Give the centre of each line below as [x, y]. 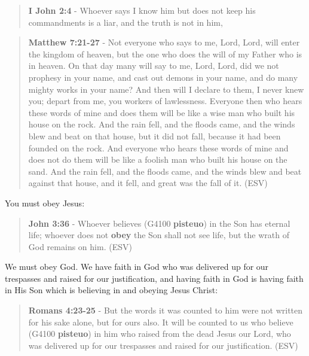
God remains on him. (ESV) [80, 246]
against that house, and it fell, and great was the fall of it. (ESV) [148, 183]
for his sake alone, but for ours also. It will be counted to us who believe [161, 322]
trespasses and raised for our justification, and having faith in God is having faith [154, 278]
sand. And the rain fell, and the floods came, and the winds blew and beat [165, 171]
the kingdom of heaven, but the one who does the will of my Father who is [165, 54]
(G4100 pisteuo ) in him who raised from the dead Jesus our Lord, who [160, 334]
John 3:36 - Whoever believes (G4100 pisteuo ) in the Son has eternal [159, 223]
